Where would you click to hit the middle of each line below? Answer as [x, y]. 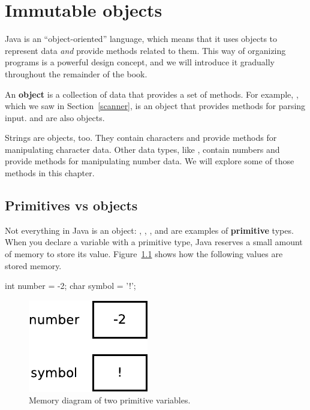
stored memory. [33, 265]
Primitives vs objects [71, 205]
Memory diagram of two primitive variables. [110, 400]
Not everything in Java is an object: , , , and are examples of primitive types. [149, 230]
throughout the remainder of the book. [76, 73]
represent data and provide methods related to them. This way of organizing [145, 50]
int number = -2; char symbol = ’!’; [70, 286]
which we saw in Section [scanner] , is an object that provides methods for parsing [155, 106]
